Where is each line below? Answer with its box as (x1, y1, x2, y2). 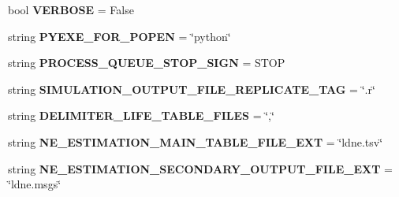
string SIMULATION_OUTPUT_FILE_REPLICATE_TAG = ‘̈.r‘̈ (8, 80, 375, 97)
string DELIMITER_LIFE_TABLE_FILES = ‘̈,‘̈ (8, 107, 274, 124)
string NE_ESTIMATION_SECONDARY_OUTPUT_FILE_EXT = (8, 160, 393, 177)
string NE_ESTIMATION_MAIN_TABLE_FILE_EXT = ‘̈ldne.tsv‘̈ (8, 133, 383, 150)
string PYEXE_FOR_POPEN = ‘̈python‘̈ (8, 28, 231, 44)
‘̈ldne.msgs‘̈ (8, 176, 62, 192)
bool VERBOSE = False (8, 2, 134, 17)
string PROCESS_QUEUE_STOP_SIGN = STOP (8, 54, 285, 71)
